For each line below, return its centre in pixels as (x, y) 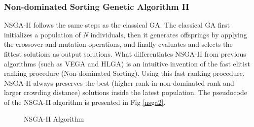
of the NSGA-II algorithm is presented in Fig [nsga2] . (85, 102)
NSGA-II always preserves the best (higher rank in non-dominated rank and (119, 82)
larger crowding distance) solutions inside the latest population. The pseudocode (126, 92)
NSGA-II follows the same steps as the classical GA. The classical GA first (117, 25)
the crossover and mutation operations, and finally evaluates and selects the (118, 44)
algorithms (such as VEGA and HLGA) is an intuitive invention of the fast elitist (127, 63)
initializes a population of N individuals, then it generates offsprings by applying (126, 34)
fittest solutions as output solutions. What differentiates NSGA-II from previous (125, 54)
